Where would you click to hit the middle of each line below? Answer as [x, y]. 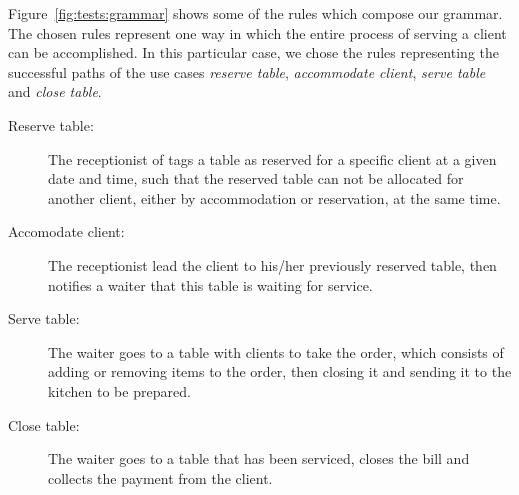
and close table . [55, 91]
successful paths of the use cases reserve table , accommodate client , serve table [247, 71]
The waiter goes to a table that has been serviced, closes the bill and [259, 458]
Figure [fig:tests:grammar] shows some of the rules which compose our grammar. [255, 13]
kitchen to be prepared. [119, 390]
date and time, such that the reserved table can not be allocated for [256, 178]
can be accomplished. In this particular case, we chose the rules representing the [253, 52]
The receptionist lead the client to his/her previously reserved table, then [272, 264]
